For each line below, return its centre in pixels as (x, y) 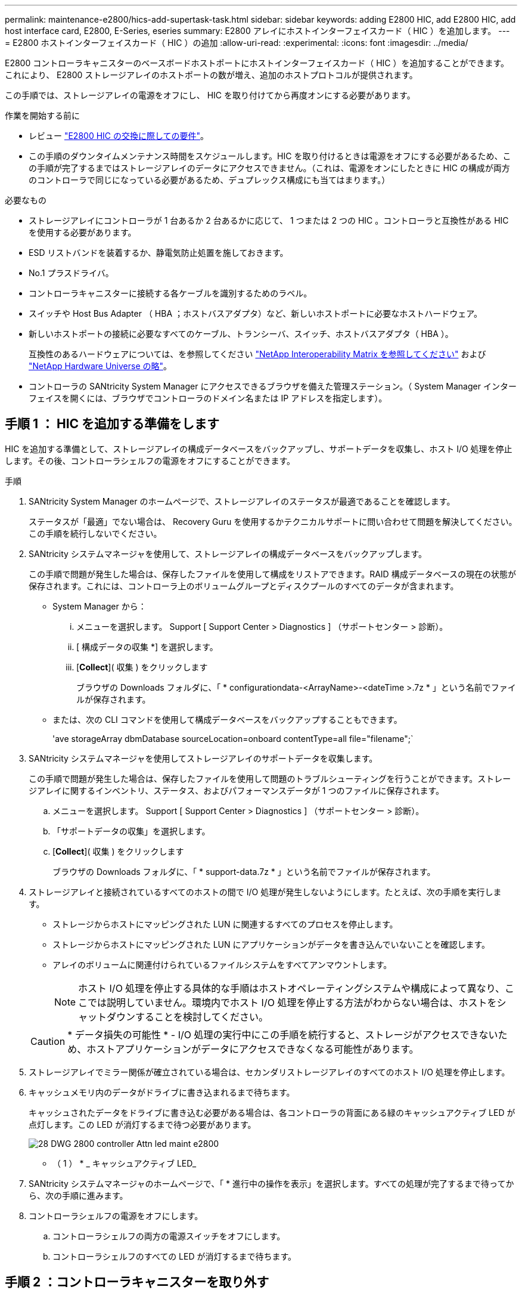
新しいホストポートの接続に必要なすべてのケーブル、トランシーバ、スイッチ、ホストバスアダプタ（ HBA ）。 (241, 334)
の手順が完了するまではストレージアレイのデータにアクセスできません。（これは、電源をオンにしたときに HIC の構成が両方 (269, 168)
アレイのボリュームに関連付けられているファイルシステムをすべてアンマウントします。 (222, 964)
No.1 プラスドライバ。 (71, 273)
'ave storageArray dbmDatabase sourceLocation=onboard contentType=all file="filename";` (233, 738)
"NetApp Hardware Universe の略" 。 (100, 366)
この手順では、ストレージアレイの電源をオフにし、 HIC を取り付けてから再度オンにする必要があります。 (210, 95)
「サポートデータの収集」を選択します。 (131, 831)
